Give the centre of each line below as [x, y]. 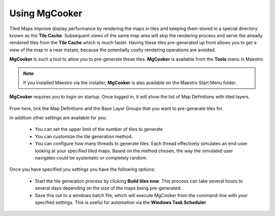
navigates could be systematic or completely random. [91, 158]
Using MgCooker [46, 13]
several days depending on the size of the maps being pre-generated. [108, 188]
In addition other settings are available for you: [58, 118]
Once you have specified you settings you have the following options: [82, 169]
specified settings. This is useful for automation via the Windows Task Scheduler [120, 202]
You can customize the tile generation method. [84, 136]
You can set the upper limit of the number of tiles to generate [99, 129]
